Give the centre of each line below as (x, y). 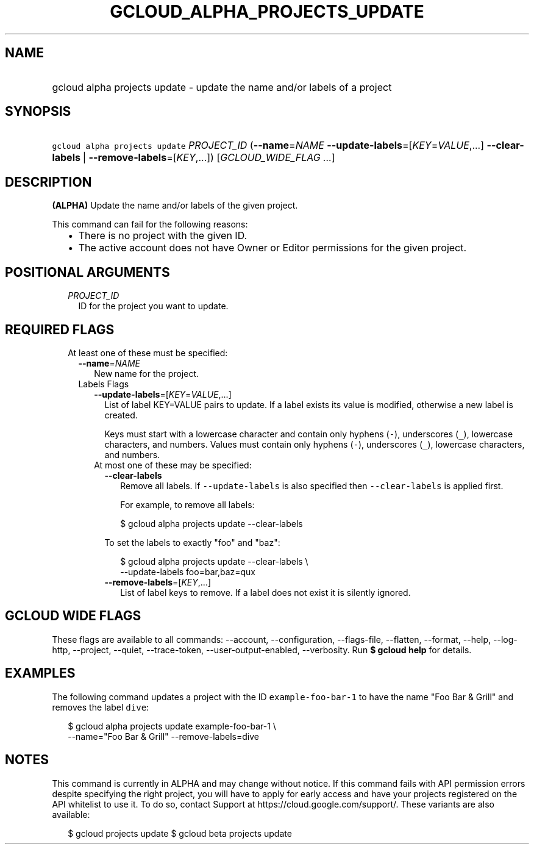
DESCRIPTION (48, 182)
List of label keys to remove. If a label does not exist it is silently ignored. (265, 592)
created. (121, 415)
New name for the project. (147, 373)
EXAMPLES (40, 673)
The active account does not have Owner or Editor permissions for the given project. (272, 248)
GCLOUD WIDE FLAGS (73, 616)
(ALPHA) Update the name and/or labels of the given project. (175, 206)
